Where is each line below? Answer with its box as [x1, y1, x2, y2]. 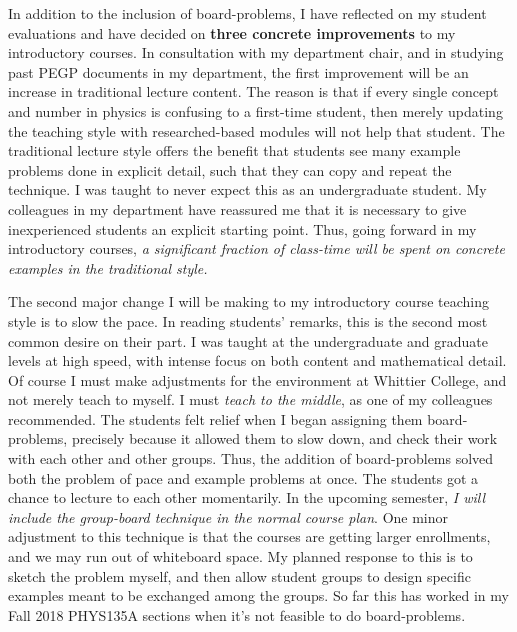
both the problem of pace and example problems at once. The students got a [8, 467, 479, 488]
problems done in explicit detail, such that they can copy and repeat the [8, 159, 452, 180]
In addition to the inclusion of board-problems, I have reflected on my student [8, 3, 487, 23]
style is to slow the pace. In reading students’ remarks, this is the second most [8, 310, 488, 331]
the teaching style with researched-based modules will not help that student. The [8, 120, 505, 141]
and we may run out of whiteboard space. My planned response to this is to [8, 546, 473, 567]
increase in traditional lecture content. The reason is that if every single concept [8, 81, 499, 102]
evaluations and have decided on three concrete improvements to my [8, 22, 456, 43]
